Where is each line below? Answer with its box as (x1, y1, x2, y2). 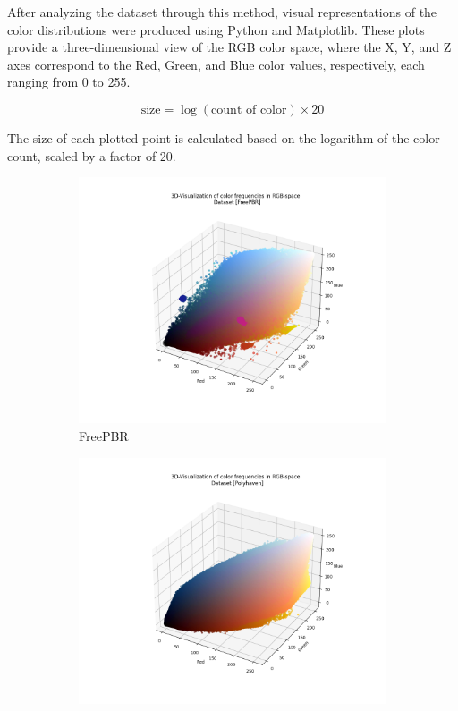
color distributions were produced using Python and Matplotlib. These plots (7, 20, 425, 38)
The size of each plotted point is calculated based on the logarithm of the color (7, 128, 440, 147)
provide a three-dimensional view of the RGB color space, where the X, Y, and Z (7, 38, 452, 56)
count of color (211, 103, 287, 116)
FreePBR (79, 426, 129, 444)
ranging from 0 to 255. (7, 72, 131, 91)
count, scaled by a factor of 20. (7, 146, 176, 165)
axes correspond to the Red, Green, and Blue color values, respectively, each (7, 55, 425, 73)
